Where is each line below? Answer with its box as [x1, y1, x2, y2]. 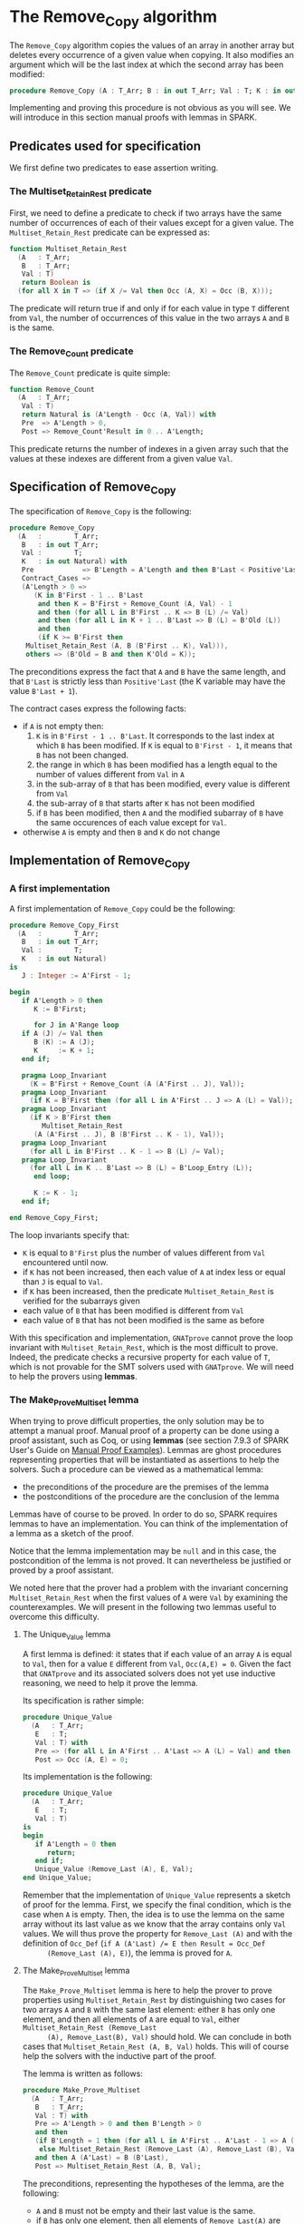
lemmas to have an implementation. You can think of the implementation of [9, 1518, 289, 1529]
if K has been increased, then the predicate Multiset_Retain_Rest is [22, 1285, 274, 1296]
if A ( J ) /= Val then [21, 1029, 103, 1039]
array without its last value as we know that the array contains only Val [22, 1918, 287, 1929]
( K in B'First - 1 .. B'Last [33, 590, 144, 600]
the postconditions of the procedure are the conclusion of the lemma [22, 1491, 280, 1502]
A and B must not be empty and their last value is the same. [35, 2205, 256, 2216]
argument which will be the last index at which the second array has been [9, 59, 284, 70]
